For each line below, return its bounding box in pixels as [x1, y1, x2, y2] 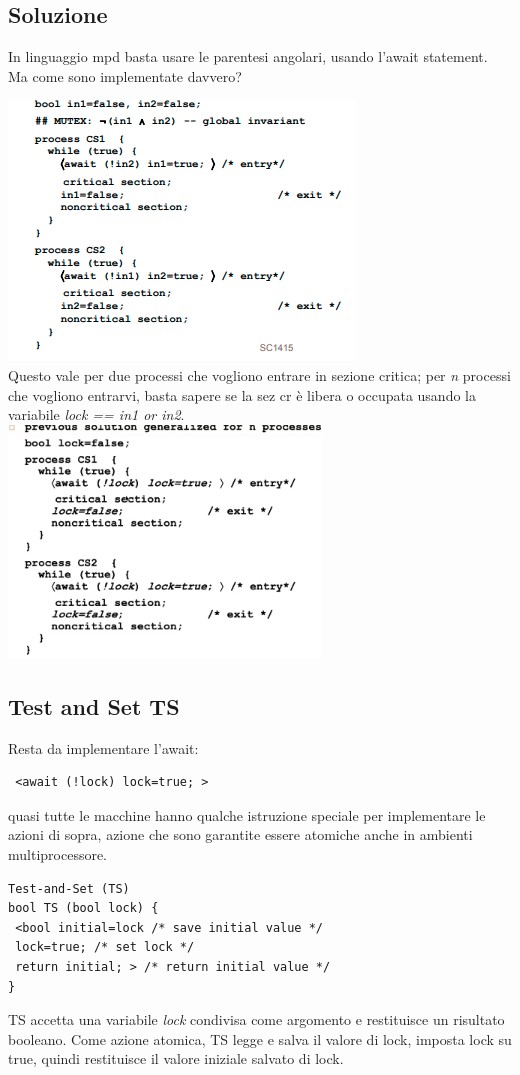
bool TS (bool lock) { [8, 901, 159, 916]
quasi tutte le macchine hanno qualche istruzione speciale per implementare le [8, 804, 486, 825]
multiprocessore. [8, 843, 108, 864]
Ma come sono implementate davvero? [8, 65, 242, 86]
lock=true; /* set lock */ [15, 940, 195, 955]
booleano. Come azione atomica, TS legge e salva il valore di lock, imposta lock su [8, 1028, 512, 1049]
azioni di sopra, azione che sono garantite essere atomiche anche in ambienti [8, 824, 473, 845]
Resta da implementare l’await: [8, 737, 199, 758]
